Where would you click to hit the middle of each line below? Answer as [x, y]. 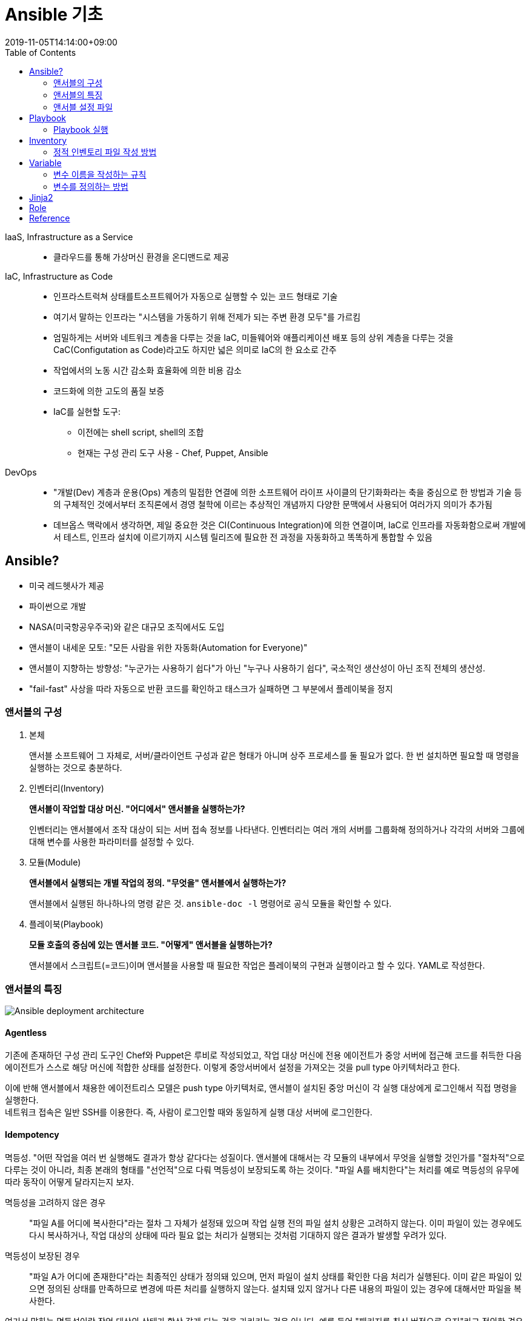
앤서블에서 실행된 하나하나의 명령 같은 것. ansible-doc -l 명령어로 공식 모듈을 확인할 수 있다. [210, 904]
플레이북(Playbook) [66, 924]
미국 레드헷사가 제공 [67, 585]
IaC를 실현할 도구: [87, 411]
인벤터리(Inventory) [67, 788]
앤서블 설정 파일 [83, 107]
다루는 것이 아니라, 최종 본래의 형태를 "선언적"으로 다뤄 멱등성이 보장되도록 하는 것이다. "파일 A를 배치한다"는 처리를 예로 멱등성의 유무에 [262, 1169]
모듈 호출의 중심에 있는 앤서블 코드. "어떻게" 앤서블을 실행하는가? [151, 945]
